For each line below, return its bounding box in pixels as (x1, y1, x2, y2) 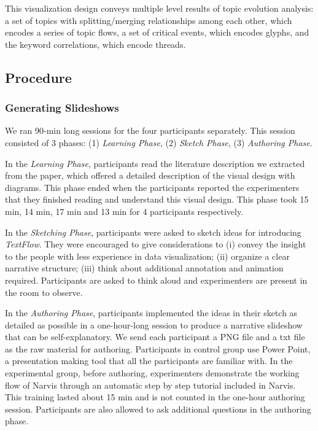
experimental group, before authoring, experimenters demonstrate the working (5, 367, 300, 379)
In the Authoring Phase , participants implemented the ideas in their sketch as (5, 306, 298, 319)
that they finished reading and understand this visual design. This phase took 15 (5, 193, 309, 206)
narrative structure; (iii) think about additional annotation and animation (5, 262, 284, 274)
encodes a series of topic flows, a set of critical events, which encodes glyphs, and (5, 26, 309, 39)
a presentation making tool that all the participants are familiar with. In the (5, 354, 293, 367)
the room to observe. (5, 285, 83, 298)
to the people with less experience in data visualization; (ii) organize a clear (5, 249, 290, 262)
